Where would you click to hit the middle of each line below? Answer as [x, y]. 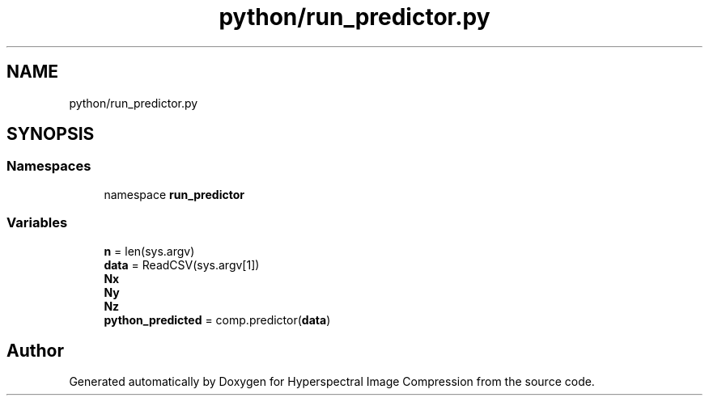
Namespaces [49, 166]
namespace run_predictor [174, 194]
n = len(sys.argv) [149, 251]
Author [35, 350]
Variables [37, 223]
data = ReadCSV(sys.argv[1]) [182, 264]
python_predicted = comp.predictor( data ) [217, 319]
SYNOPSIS [51, 134]
